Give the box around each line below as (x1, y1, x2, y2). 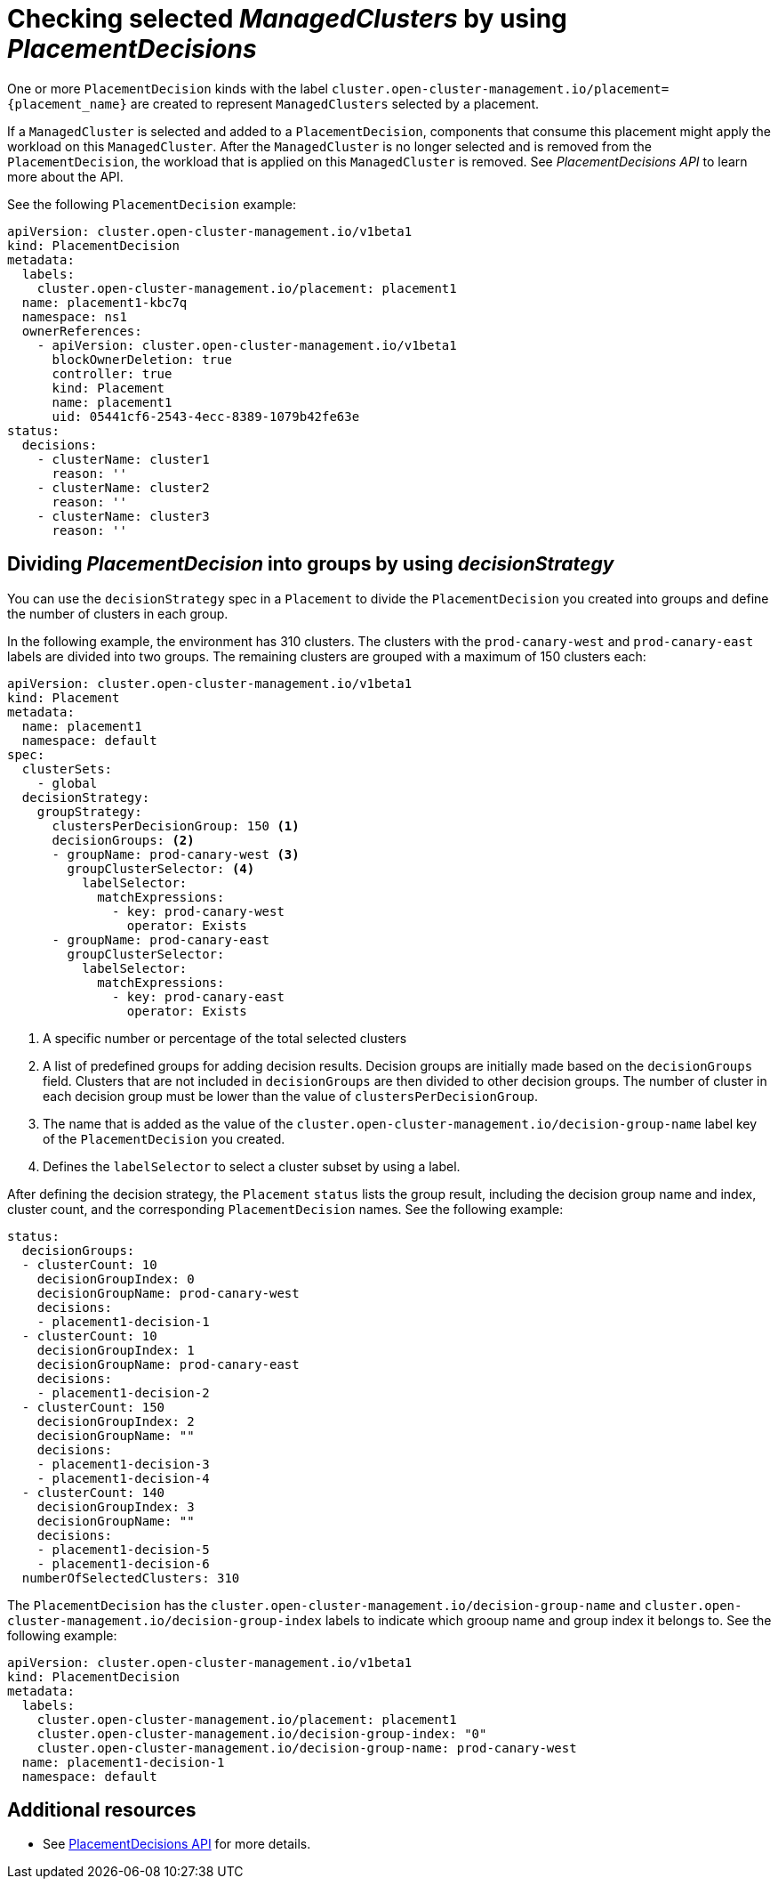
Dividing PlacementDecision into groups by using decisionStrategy (7, 553, 614, 576)
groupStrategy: (36, 804, 142, 819)
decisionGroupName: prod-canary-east (36, 1356, 300, 1372)
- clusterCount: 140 (21, 1485, 165, 1500)
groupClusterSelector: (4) (67, 861, 255, 876)
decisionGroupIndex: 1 (36, 1342, 195, 1357)
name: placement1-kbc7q (21, 295, 188, 310)
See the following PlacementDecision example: (7, 196, 296, 212)
